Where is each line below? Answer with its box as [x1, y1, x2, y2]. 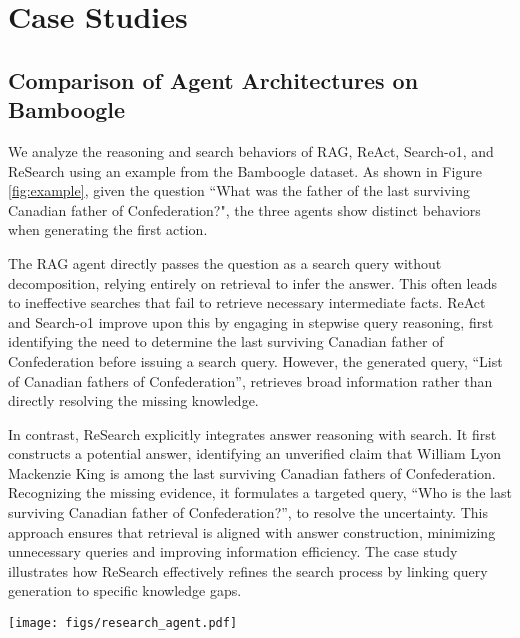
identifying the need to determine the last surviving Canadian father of [8, 331, 444, 352]
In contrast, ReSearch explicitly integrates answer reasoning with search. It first [8, 423, 497, 444]
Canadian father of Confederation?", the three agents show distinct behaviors [8, 199, 481, 220]
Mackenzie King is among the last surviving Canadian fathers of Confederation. [8, 462, 496, 483]
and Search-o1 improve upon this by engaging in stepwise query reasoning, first [8, 311, 494, 332]
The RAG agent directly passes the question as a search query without [8, 252, 442, 273]
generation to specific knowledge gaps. [8, 580, 242, 601]
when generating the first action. [8, 219, 208, 240]
